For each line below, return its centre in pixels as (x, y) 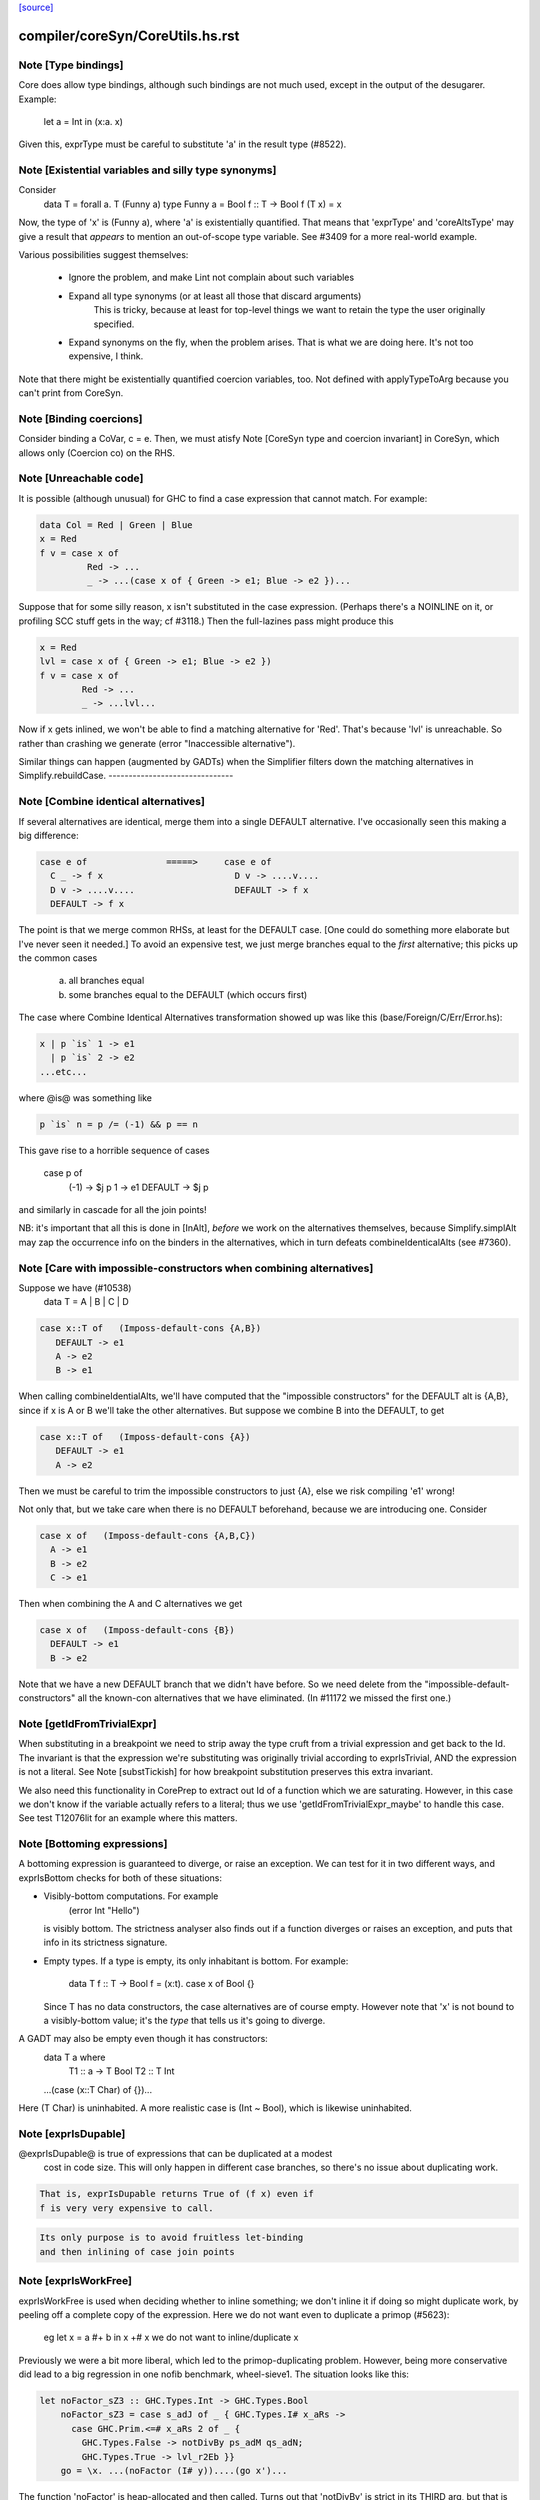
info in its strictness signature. (105, 1942)
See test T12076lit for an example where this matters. (128, 1818)
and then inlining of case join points (137, 2251)
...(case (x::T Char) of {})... (98, 2089)
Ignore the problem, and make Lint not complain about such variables (211, 277)
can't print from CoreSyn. (71, 393)
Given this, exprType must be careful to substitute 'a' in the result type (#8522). (182, 144)
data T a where (74, 2057)
